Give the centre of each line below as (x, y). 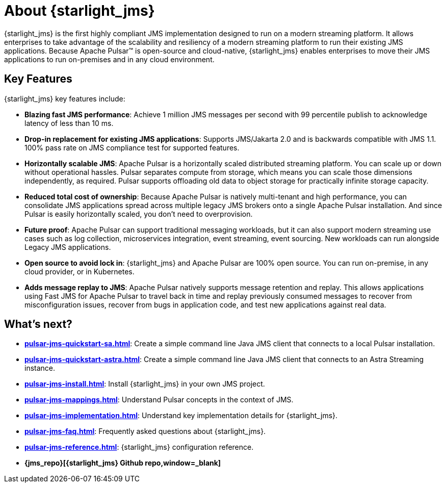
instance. (40, 368)
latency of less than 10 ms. (69, 123)
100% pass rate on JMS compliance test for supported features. (132, 147)
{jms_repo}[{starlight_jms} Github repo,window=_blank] (123, 463)
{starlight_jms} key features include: (65, 98)
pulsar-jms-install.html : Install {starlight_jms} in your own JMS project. (145, 384)
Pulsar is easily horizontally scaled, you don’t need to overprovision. (139, 214)
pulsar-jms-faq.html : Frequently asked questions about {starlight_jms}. (145, 431)
